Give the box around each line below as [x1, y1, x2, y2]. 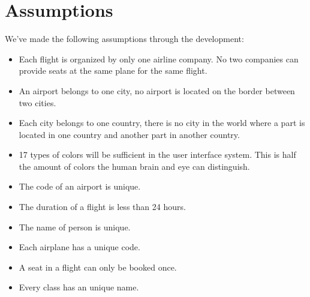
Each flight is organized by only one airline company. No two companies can [19, 52, 299, 65]
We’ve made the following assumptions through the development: [5, 32, 244, 45]
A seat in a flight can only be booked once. [19, 260, 177, 273]
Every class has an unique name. [19, 281, 139, 293]
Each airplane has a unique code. [19, 241, 140, 253]
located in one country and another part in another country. [19, 128, 240, 140]
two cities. [19, 96, 56, 109]
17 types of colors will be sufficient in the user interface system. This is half [19, 148, 296, 161]
